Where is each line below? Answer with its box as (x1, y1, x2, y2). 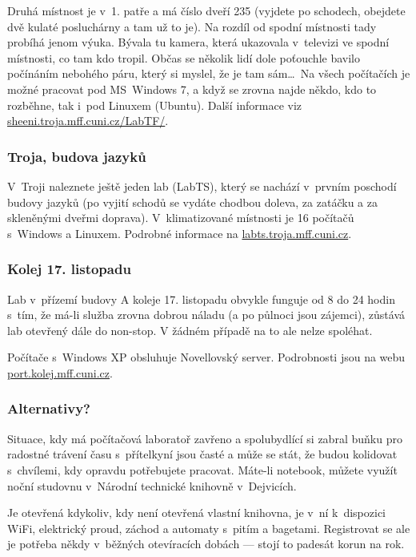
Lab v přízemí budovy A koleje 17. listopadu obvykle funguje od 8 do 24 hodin (7, 290, 395, 307)
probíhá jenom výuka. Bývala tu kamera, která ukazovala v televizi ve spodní (7, 34, 390, 50)
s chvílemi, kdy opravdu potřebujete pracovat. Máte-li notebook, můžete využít (7, 461, 398, 478)
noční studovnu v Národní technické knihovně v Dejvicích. (7, 477, 297, 494)
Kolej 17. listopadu (7, 259, 131, 279)
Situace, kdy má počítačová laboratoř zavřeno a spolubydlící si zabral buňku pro (7, 430, 402, 446)
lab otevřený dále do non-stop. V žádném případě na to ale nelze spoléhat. (7, 321, 373, 338)
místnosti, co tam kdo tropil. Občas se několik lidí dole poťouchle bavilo (7, 49, 360, 66)
